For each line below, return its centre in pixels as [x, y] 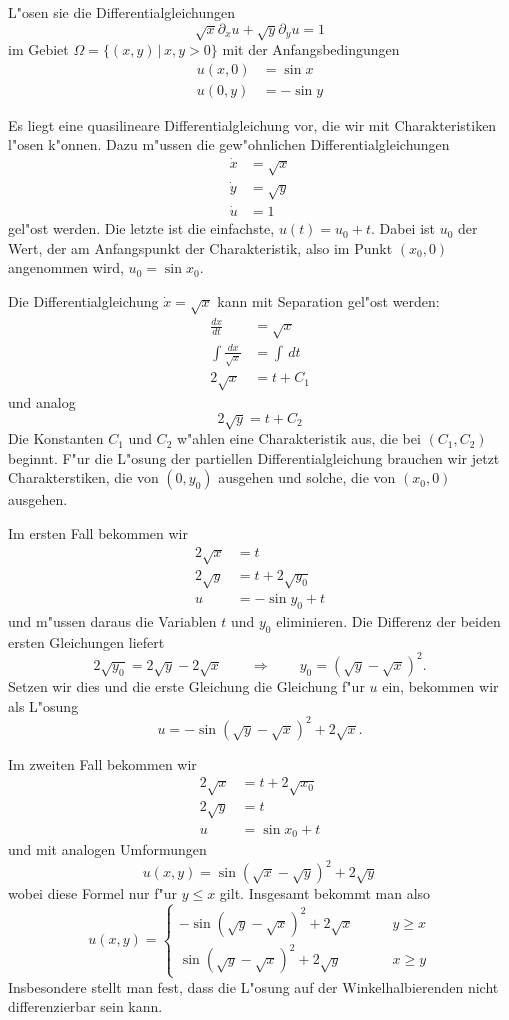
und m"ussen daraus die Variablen [112, 621]
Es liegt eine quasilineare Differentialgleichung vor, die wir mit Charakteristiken [252, 124]
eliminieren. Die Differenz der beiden [388, 621]
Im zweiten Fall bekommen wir [102, 763]
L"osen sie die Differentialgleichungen [122, 12]
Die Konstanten [56, 438]
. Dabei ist [403, 228]
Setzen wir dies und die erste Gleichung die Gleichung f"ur [186, 685]
